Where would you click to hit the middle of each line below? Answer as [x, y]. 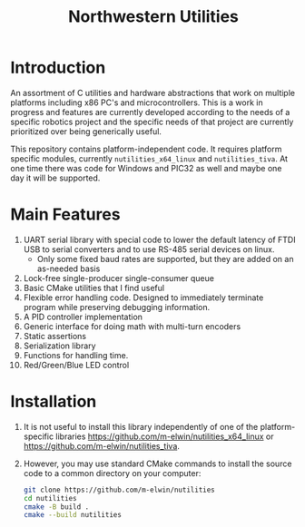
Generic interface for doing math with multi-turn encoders [132, 326]
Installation [54, 402]
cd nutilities [50, 498]
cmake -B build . [56, 507]
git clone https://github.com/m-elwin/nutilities [119, 490]
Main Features [65, 215]
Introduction [58, 68]
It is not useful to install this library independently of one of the [141, 426]
